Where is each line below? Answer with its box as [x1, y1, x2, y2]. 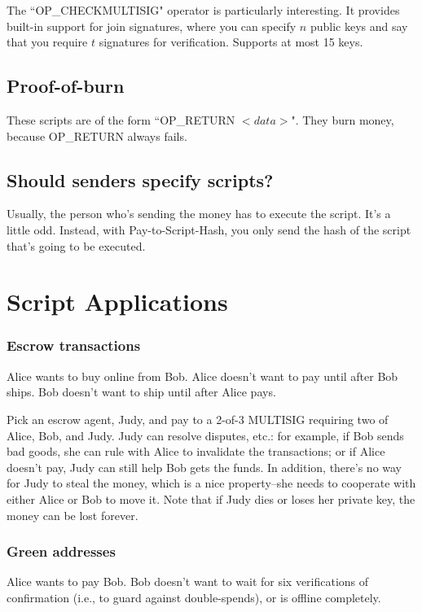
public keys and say [310, 17, 408, 34]
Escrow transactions [7, 335, 141, 356]
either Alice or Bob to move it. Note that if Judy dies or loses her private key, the [7, 490, 415, 507]
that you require [7, 33, 88, 50]
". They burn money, [291, 111, 394, 128]
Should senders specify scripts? [7, 167, 274, 192]
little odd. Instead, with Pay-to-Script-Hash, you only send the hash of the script [7, 221, 411, 238]
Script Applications [7, 285, 228, 318]
